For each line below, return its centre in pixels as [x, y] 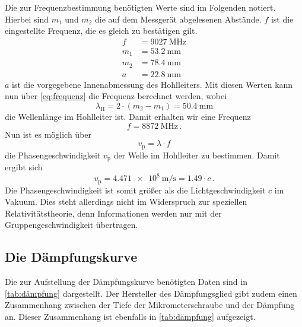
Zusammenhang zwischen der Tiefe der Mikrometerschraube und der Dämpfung [150, 305]
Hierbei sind [27, 19]
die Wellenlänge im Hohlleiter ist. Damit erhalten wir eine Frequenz [128, 116]
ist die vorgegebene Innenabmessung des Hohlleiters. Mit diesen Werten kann [152, 84]
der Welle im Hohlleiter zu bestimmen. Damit [197, 155]
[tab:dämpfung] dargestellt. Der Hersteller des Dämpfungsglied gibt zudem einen [151, 293]
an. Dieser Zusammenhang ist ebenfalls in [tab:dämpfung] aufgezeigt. [130, 316]
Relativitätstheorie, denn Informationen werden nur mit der [113, 213]
